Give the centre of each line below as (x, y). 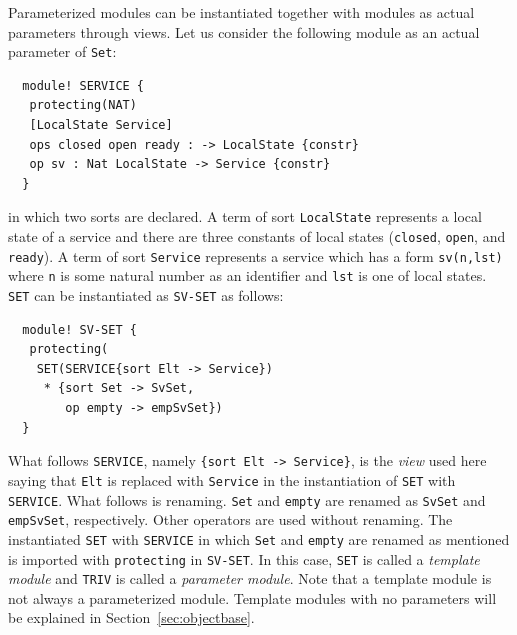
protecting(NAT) (83, 105)
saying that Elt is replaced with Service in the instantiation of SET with (232, 479)
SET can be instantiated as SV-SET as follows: (146, 295)
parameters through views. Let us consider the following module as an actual (244, 31)
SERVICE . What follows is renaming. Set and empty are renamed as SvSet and (247, 499)
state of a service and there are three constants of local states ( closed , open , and (257, 236)
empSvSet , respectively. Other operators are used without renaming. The (230, 519)
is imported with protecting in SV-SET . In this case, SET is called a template (244, 558)
